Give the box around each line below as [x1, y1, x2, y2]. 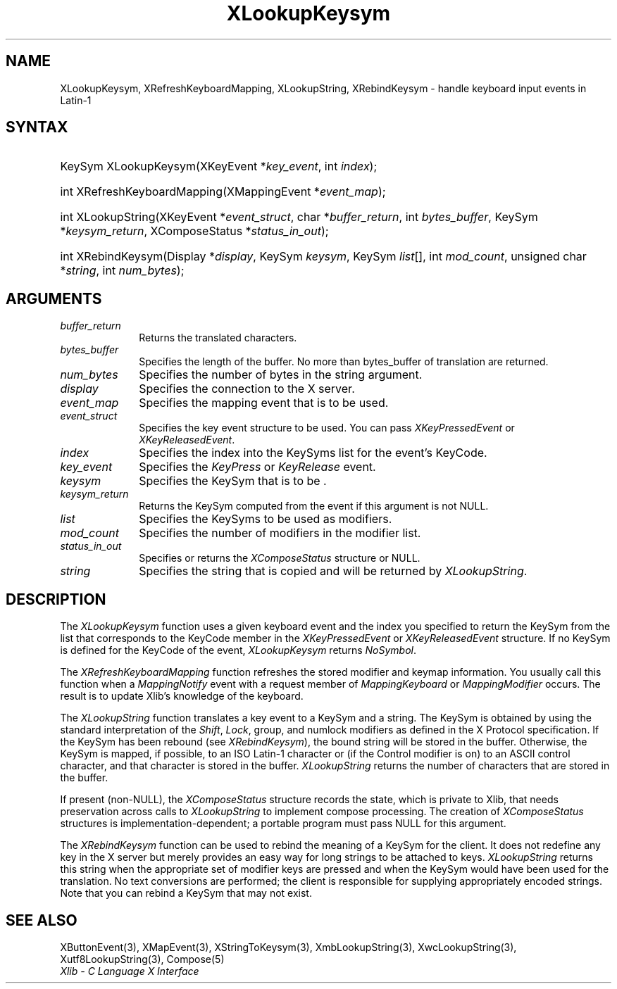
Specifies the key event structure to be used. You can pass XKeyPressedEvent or [139, 422, 515, 434]
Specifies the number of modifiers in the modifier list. [139, 526, 421, 541]
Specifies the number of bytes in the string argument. [139, 367, 423, 382]
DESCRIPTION [6, 590, 106, 608]
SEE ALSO [6, 911, 77, 929]
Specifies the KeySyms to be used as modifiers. [139, 512, 392, 527]
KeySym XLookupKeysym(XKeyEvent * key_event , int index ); [60, 159, 378, 174]
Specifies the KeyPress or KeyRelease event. [139, 460, 376, 474]
